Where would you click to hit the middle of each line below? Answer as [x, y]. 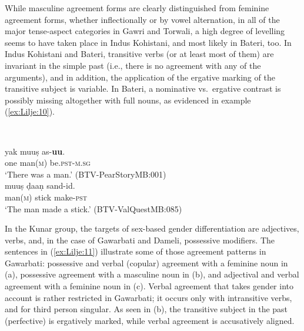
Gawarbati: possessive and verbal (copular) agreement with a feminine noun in [146, 263]
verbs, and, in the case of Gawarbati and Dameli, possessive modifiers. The [140, 240]
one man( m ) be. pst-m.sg [48, 163]
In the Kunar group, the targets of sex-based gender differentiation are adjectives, [152, 228]
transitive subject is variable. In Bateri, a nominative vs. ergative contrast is [143, 88]
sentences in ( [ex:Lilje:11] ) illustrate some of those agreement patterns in [136, 251]
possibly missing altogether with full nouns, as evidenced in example [128, 100]
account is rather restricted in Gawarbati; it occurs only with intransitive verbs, [148, 297]
